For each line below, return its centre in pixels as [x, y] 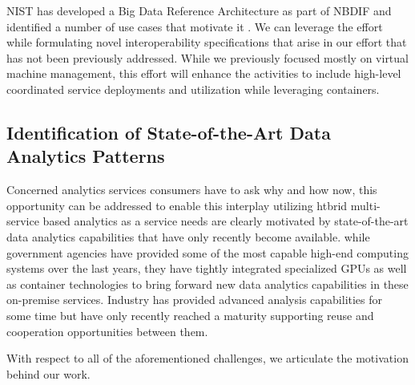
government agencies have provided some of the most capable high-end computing [207, 252]
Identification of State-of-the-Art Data [169, 132]
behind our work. [48, 373]
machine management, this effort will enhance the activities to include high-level [204, 73]
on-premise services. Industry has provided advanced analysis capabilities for [195, 300]
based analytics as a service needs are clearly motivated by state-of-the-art [226, 221]
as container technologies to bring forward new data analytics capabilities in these [207, 284]
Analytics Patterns [86, 156]
